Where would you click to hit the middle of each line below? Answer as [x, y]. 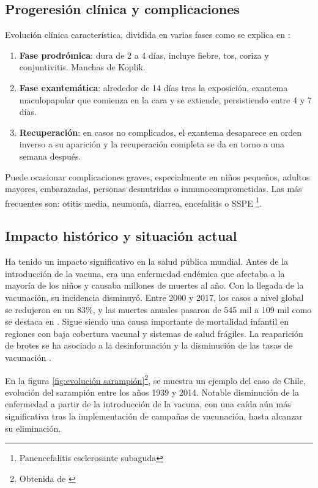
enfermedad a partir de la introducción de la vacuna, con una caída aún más [148, 404]
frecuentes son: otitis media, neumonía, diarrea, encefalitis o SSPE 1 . [134, 202]
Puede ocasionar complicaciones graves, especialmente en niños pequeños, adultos [157, 176]
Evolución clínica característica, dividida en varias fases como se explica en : [148, 35]
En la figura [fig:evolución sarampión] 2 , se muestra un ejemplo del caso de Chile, [155, 379]
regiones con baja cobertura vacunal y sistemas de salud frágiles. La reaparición [154, 333]
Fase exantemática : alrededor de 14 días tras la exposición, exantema [153, 87]
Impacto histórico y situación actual [121, 236]
